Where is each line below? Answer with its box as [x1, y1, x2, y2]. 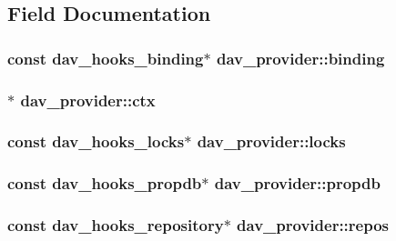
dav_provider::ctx [20, 88, 156, 111]
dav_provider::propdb [214, 172, 381, 195]
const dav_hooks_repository [7, 214, 224, 236]
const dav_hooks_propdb [7, 172, 202, 195]
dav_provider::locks [197, 130, 346, 153]
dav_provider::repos [237, 214, 390, 236]
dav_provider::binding [216, 46, 385, 69]
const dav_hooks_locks [7, 130, 185, 153]
